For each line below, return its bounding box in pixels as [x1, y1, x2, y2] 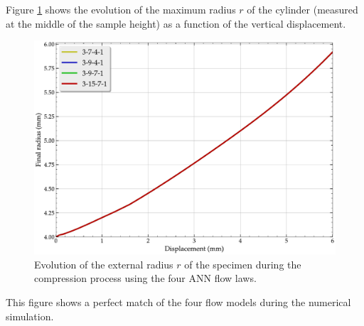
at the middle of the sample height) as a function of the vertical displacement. [6, 16, 346, 31]
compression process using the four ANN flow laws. [34, 271, 257, 286]
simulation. [6, 308, 54, 323]
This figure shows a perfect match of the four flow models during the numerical [6, 294, 351, 309]
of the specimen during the [184, 256, 301, 271]
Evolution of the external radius [34, 256, 173, 271]
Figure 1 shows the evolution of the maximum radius [6, 2, 236, 16]
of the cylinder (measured [247, 2, 358, 16]
